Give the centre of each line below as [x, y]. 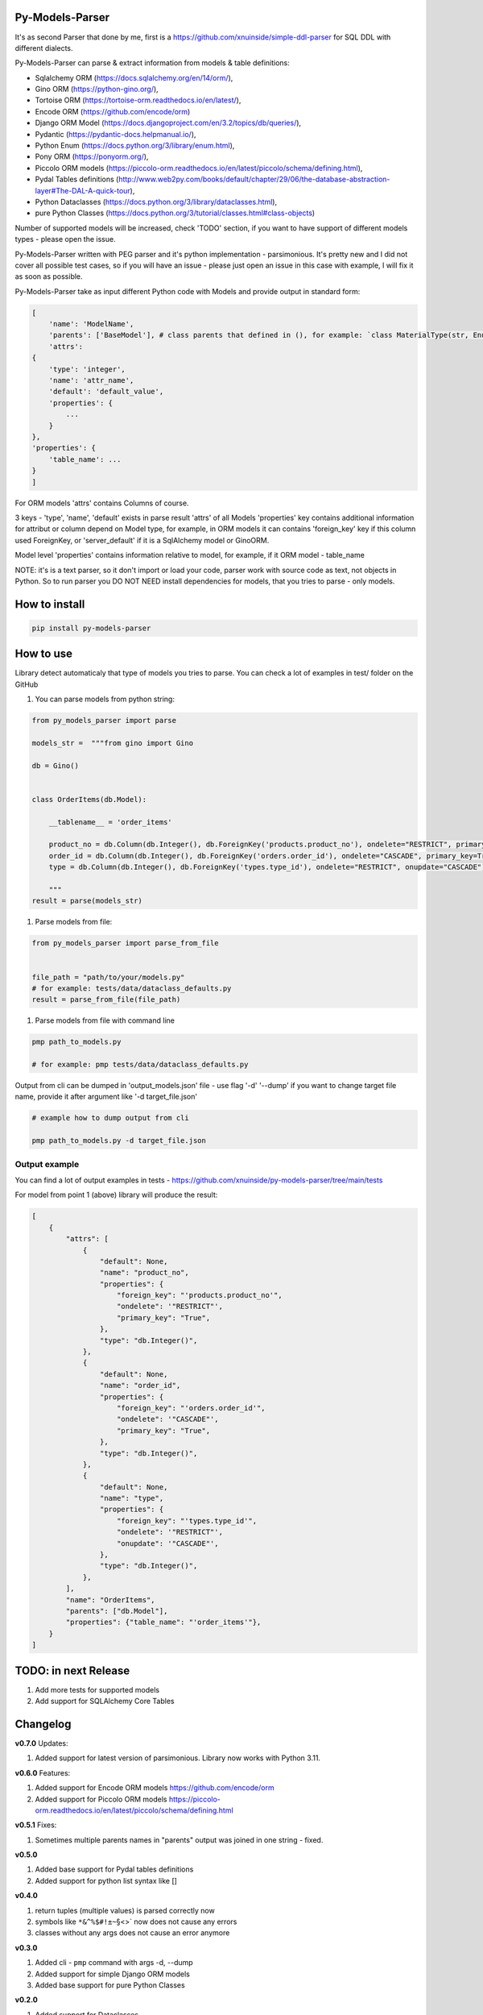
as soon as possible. [49, 276]
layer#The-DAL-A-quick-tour [83, 190]
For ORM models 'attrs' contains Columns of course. [102, 503]
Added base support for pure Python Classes [110, 1985]
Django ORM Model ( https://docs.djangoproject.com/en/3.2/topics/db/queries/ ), [168, 123]
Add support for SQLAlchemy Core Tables [105, 1701]
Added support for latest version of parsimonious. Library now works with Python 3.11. [178, 1758]
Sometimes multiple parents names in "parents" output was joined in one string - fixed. [179, 1840]
